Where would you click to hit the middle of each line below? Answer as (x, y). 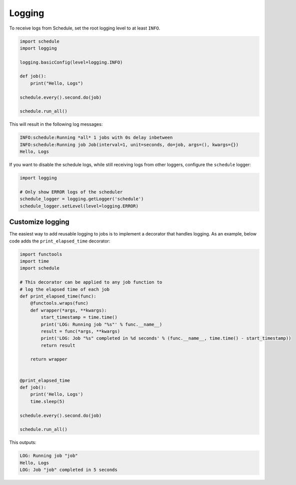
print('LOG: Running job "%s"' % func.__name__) (101, 324)
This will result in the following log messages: (56, 124)
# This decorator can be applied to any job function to (91, 282)
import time (34, 261)
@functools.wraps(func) (59, 303)
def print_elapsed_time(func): (58, 296)
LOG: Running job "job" (49, 456)
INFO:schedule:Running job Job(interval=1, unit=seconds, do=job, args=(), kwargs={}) (129, 145)
